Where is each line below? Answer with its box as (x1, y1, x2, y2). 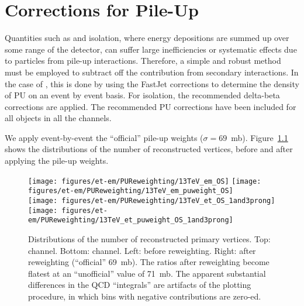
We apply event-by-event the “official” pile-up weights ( (5, 131, 203, 143)
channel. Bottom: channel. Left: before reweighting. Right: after (28, 244, 256, 256)
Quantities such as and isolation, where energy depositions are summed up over (5, 32, 289, 44)
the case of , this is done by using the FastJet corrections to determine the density (5, 77, 299, 90)
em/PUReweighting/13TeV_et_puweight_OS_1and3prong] (28, 216, 233, 225)
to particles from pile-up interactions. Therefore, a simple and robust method (5, 54, 281, 67)
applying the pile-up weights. (5, 154, 109, 167)
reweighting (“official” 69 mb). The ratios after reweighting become (28, 256, 270, 268)
